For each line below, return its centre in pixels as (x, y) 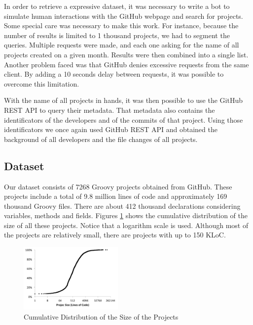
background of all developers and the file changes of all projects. (101, 139)
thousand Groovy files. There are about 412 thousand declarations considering (122, 206)
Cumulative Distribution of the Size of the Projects (101, 317)
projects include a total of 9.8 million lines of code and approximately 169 (116, 196)
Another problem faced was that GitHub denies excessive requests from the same (126, 64)
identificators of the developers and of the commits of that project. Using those (124, 119)
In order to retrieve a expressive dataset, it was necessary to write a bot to (117, 6)
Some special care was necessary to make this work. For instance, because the (121, 25)
